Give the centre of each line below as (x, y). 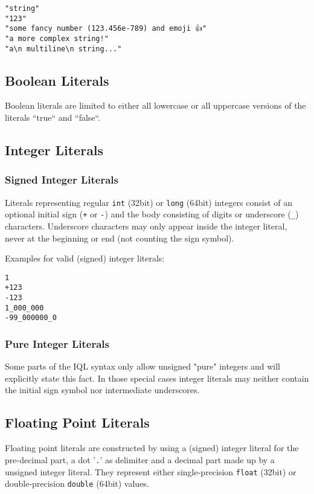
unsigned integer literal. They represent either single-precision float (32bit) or (151, 471)
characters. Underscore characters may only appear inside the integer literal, (146, 226)
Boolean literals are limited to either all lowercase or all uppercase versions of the (155, 105)
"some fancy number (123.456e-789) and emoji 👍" (106, 29)
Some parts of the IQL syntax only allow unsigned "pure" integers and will (143, 366)
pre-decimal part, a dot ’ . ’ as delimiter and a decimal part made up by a (140, 459)
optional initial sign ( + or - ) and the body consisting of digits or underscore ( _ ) (152, 214)
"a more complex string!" (57, 38)
